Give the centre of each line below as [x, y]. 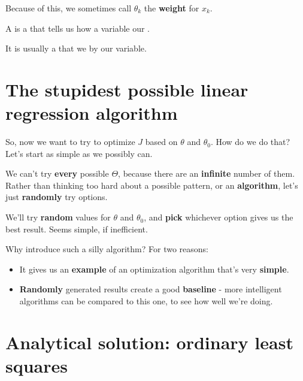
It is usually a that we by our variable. [76, 48]
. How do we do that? [250, 142]
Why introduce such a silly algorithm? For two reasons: [107, 249]
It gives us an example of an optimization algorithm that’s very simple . [154, 269]
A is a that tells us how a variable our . [78, 28]
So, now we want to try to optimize [70, 142]
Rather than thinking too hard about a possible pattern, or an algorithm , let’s [152, 185]
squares [37, 365]
